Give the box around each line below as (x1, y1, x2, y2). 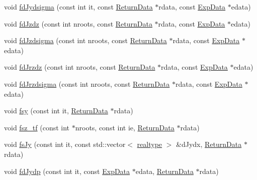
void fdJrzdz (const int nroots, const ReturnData (4, 62, 155, 72)
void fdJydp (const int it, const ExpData (4, 165, 130, 176)
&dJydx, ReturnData (176, 139, 242, 149)
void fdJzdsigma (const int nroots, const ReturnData (4, 35, 167, 46)
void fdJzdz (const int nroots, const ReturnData (4, 18, 152, 29)
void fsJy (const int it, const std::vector (4, 139, 126, 149)
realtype (137, 139, 162, 149)
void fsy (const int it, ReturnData (4, 105, 108, 116)
